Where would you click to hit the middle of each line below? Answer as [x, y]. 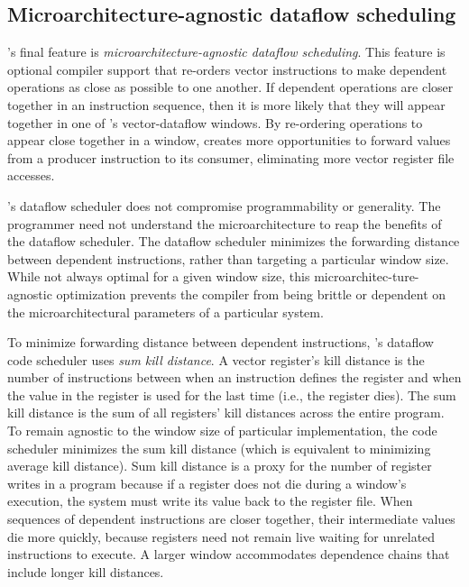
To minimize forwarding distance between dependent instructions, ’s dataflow [221, 342]
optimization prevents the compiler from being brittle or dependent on [251, 293]
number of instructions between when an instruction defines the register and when [234, 377]
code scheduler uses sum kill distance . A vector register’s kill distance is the [216, 359]
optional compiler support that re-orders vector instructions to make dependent [227, 69]
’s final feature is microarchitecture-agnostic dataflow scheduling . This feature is [226, 52]
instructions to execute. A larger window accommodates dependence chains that [229, 554]
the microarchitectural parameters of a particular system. [166, 312]
